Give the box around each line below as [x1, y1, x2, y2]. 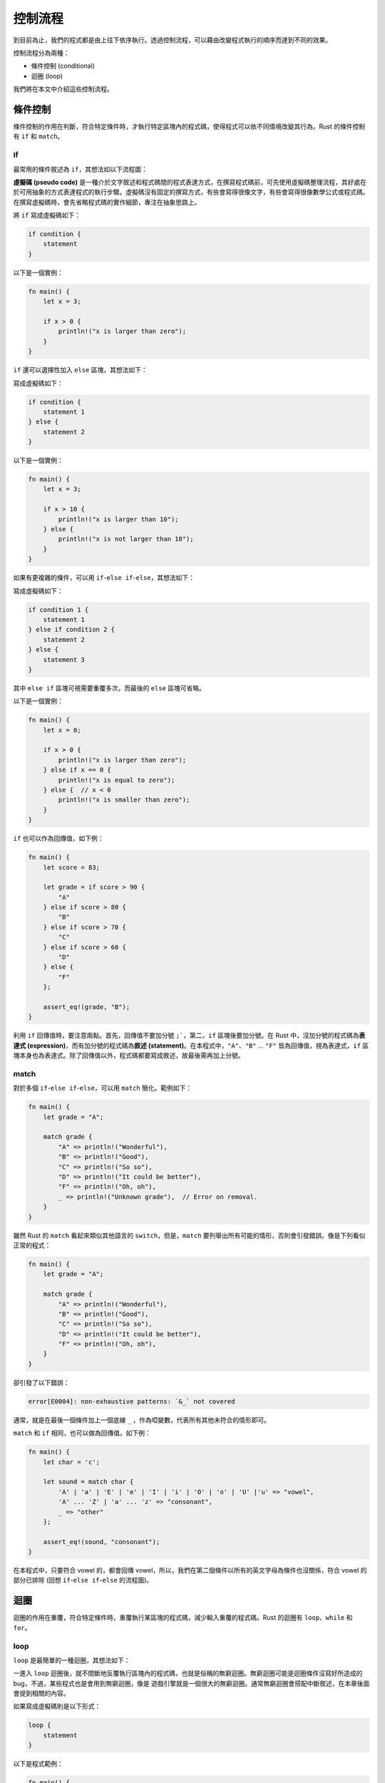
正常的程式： [13, 1241, 51, 1250]
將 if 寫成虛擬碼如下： [13, 211, 81, 220]
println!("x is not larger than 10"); [58, 535, 194, 543]
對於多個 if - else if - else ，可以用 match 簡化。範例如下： [13, 1084, 192, 1093]
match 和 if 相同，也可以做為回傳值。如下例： [13, 1429, 151, 1437]
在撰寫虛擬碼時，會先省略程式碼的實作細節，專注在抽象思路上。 [13, 198, 201, 206]
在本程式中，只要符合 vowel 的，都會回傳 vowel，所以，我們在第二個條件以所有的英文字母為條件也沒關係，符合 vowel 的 [13, 1566, 367, 1575]
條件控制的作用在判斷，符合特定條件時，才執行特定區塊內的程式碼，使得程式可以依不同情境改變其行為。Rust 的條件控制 [13, 122, 366, 131]
